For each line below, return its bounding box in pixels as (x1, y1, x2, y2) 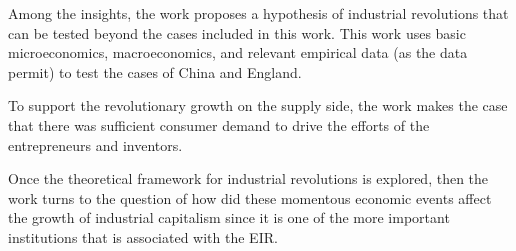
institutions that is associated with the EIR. (8, 226, 278, 247)
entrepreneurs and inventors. (8, 134, 183, 155)
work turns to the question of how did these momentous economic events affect (8, 187, 492, 208)
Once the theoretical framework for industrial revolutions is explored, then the (8, 168, 489, 189)
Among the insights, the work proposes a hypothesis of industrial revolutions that (8, 3, 509, 23)
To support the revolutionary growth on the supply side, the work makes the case (8, 95, 508, 116)
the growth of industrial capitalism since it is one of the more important (8, 207, 450, 228)
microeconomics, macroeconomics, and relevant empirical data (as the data (8, 42, 468, 63)
